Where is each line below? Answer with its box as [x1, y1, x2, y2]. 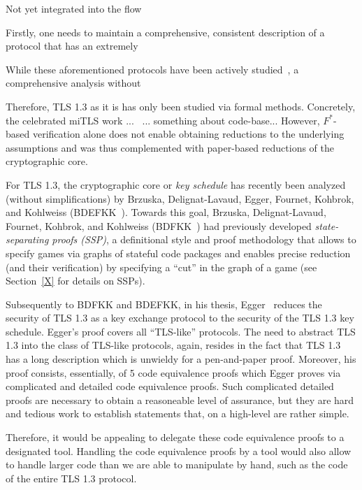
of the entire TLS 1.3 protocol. [6, 470, 137, 485]
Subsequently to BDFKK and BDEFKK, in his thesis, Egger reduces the [6, 296, 322, 311]
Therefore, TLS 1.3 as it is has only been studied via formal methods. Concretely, [6, 99, 356, 113]
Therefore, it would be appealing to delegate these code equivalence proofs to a [6, 430, 345, 445]
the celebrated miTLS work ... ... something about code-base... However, [6, 113, 320, 127]
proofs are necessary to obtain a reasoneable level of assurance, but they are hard [6, 392, 354, 407]
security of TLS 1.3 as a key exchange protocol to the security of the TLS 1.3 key [6, 310, 354, 325]
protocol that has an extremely [6, 38, 138, 53]
